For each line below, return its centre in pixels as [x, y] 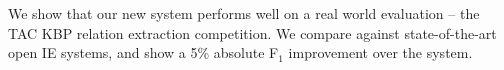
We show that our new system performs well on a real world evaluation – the [244, 13]
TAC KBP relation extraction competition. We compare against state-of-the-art [252, 32]
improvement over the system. [380, 52]
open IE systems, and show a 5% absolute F [143, 52]
